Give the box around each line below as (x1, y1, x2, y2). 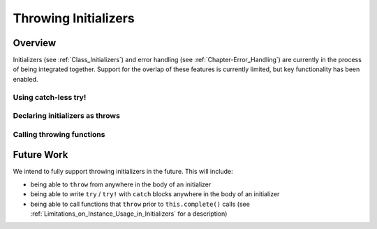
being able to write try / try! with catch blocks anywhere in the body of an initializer (30, 190, 280, 198)
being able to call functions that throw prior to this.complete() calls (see (30, 200, 251, 208)
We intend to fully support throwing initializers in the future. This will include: (13, 168, 233, 176)
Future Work (13, 149, 68, 161)
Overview (13, 37, 57, 49)
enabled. (13, 75, 38, 83)
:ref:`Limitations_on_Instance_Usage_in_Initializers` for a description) (30, 209, 228, 218)
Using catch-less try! (13, 92, 87, 102)
